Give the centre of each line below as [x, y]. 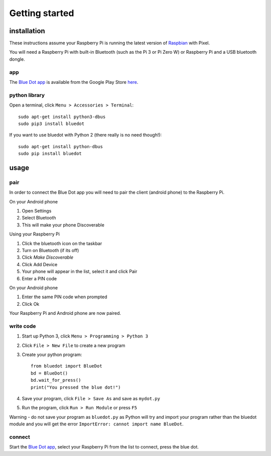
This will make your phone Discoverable [63, 225]
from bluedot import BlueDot [66, 366]
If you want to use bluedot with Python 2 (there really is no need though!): [86, 135]
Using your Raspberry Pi [35, 234]
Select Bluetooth [39, 218]
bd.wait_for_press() [56, 380]
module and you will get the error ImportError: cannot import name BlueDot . [96, 424]
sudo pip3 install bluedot [51, 124]
